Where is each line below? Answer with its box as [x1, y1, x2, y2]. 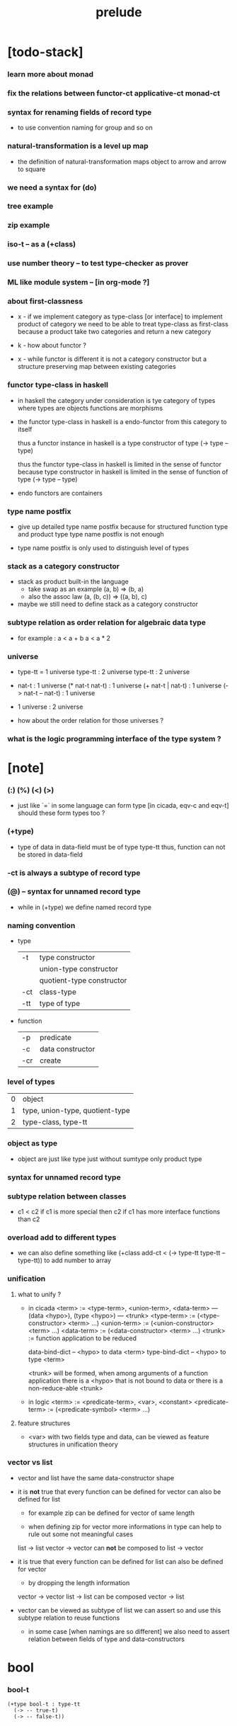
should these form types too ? [17, 808, 105, 818]
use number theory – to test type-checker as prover [7, 258, 189, 268]
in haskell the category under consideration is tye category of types [17, 396, 216, 404]
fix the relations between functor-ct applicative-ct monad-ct [7, 88, 221, 98]
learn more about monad [7, 69, 94, 79]
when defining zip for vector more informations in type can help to [28, 1522, 221, 1531]
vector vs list [7, 1458, 53, 1468]
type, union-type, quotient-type [22, 1106, 131, 1116]
